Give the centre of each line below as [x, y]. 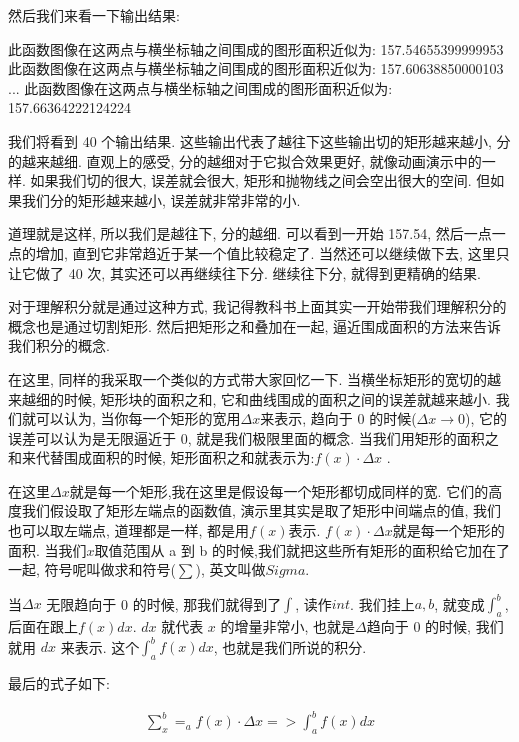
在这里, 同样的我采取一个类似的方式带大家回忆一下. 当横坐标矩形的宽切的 [248, 378]
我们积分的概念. [59, 345]
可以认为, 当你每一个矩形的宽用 [138, 418]
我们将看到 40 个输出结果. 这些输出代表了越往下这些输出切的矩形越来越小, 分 [259, 140]
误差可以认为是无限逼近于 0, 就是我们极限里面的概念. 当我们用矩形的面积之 [253, 437]
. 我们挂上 [382, 603]
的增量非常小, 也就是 [288, 626]
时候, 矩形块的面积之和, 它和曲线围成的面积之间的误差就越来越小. [277, 398]
